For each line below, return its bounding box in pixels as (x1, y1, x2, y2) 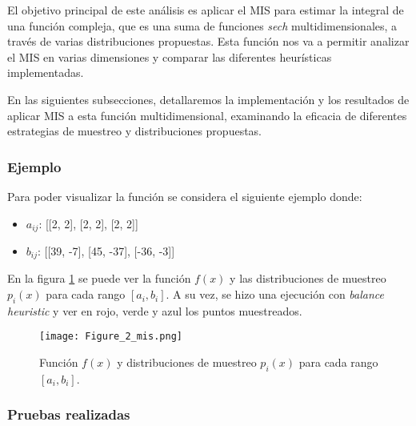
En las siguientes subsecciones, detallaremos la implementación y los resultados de (7, 90, 410, 107)
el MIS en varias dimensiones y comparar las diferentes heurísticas (7, 48, 332, 65)
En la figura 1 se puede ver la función (7, 270, 191, 287)
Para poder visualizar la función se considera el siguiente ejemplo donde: (7, 187, 362, 204)
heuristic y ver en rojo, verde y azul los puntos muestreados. (7, 302, 302, 319)
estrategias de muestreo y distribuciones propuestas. (7, 123, 262, 139)
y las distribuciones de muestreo (230, 270, 386, 287)
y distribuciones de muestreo (117, 354, 257, 371)
